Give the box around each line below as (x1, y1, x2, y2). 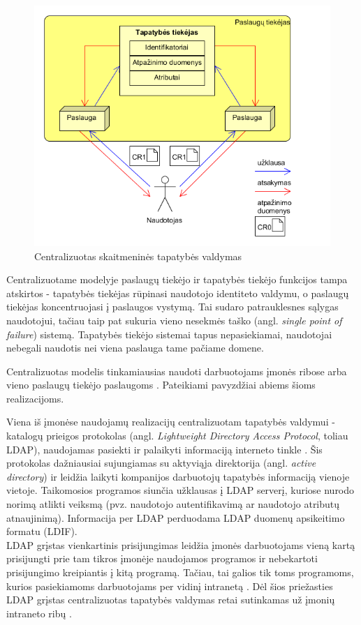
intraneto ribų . (6, 605, 72, 620)
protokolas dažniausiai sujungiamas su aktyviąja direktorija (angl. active (6, 455, 316, 470)
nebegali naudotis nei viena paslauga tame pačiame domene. (6, 340, 264, 355)
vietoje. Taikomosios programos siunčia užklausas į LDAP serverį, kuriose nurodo (6, 483, 355, 497)
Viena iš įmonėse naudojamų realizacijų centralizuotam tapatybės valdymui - (6, 414, 335, 429)
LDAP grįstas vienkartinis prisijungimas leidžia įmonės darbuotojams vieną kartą (6, 537, 355, 552)
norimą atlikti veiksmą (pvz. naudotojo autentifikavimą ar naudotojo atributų (6, 497, 340, 511)
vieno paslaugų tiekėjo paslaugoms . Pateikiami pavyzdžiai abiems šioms (6, 377, 316, 392)
